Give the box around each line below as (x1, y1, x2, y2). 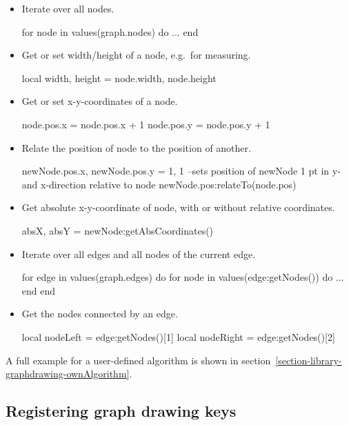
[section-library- (275, 353, 342, 367)
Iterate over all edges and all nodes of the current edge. (21, 246, 256, 261)
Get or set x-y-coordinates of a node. (21, 94, 178, 108)
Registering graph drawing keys (6, 400, 237, 422)
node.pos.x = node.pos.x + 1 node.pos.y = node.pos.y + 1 (21, 117, 270, 131)
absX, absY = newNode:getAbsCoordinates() (21, 223, 214, 237)
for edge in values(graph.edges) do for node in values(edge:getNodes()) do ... (21, 270, 344, 284)
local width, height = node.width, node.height (21, 70, 217, 85)
